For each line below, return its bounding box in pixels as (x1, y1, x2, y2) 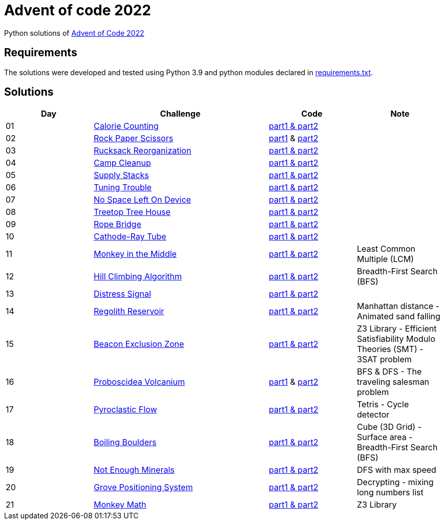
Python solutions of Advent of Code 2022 (4, 28, 144, 37)
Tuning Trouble (94, 182, 152, 193)
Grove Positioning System (94, 482, 193, 493)
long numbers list (357, 487, 424, 498)
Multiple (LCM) (357, 254, 414, 265)
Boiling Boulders (94, 437, 157, 448)
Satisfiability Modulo (357, 334, 435, 344)
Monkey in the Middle (94, 249, 177, 259)
